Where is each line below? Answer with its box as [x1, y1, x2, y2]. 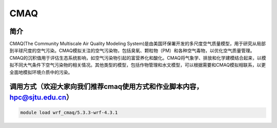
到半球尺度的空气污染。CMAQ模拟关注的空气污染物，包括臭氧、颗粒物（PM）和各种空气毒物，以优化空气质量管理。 [9, 47, 255, 54]
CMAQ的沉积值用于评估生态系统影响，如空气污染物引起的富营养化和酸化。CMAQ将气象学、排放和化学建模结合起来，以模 [9, 55, 266, 61]
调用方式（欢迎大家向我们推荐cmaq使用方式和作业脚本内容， [9, 82, 203, 91]
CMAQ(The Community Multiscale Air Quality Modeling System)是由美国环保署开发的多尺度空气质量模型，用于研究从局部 [9, 41, 266, 47]
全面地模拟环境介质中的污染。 [9, 69, 73, 75]
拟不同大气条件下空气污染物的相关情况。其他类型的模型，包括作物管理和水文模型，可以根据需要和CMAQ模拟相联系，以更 [9, 62, 266, 68]
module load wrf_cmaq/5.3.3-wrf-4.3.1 [20, 110, 118, 116]
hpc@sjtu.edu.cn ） [9, 93, 73, 102]
